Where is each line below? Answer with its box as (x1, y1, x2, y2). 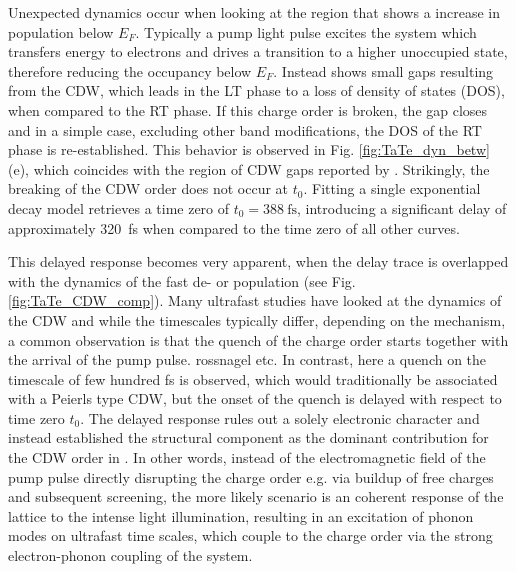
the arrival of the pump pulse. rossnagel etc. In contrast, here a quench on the (8, 349, 487, 370)
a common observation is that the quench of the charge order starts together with (8, 329, 509, 350)
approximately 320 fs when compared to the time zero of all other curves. (8, 217, 460, 238)
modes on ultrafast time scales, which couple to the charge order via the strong (8, 525, 493, 546)
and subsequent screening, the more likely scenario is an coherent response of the (8, 486, 504, 507)
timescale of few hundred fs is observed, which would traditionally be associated (8, 368, 498, 389)
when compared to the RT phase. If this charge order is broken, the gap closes (8, 99, 488, 120)
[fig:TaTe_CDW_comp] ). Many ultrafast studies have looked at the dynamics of (8, 290, 502, 311)
